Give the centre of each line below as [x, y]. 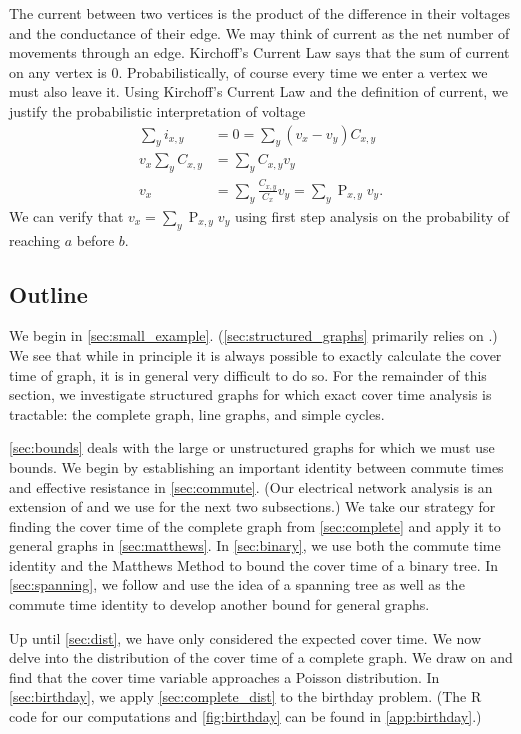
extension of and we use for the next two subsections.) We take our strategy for [252, 506]
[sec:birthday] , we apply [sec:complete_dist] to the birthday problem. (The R [245, 696]
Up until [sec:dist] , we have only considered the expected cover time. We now [245, 637]
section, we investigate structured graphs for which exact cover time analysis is [250, 394]
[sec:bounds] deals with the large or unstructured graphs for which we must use [252, 447]
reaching [34, 239]
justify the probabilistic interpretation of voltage [157, 110]
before [95, 239]
